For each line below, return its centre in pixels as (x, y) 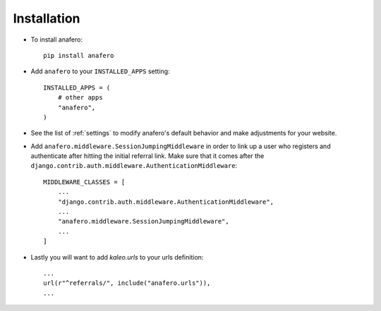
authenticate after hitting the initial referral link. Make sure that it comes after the (147, 156)
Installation (47, 18)
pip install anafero (79, 55)
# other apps (80, 98)
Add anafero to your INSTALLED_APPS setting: (100, 71)
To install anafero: (56, 39)
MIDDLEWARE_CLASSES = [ (84, 182)
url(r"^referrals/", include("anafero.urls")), (127, 283)
